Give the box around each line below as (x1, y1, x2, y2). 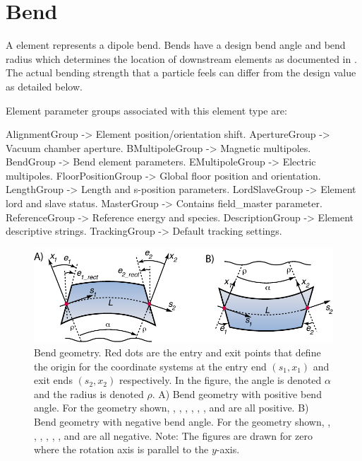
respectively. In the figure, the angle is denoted (119, 373, 322, 387)
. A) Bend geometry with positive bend (152, 386, 322, 401)
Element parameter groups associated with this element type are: (6, 103, 287, 117)
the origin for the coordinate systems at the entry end (34, 358, 267, 373)
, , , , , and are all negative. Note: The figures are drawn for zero (34, 428, 313, 443)
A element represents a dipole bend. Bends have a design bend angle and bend (6, 37, 346, 52)
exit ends (34, 373, 73, 387)
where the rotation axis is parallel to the (34, 442, 209, 457)
